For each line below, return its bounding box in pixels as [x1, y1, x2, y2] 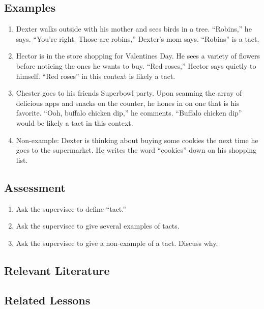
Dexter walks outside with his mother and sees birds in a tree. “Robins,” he [16, 23, 252, 34]
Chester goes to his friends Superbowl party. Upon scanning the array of [16, 88, 242, 98]
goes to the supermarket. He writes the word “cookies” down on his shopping [16, 145, 257, 155]
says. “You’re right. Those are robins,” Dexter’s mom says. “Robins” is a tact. [16, 33, 259, 44]
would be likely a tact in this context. [16, 117, 133, 128]
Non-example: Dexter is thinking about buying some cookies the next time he [16, 134, 258, 145]
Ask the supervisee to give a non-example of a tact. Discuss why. [16, 237, 218, 248]
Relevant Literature [4, 262, 110, 278]
